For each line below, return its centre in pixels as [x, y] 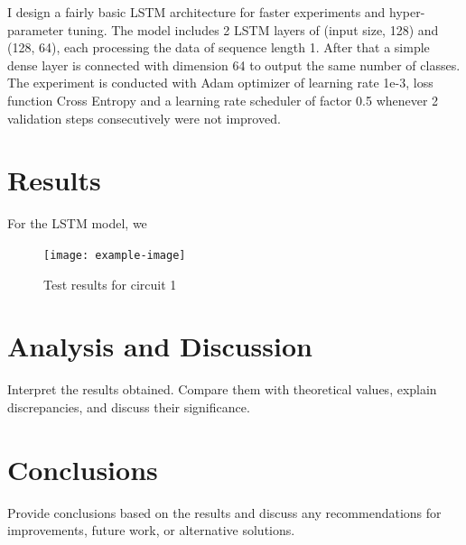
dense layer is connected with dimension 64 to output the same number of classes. [234, 65]
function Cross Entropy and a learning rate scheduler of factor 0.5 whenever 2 [223, 100]
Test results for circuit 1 [110, 284]
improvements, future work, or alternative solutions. [151, 530]
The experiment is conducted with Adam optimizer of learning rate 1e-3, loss [220, 83]
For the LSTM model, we [77, 223]
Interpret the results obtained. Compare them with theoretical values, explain [222, 389]
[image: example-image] [115, 255]
